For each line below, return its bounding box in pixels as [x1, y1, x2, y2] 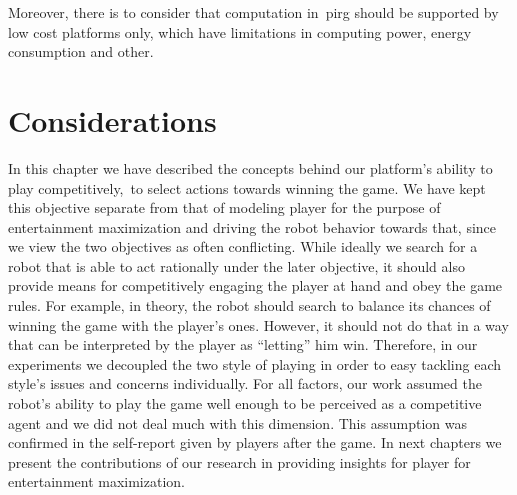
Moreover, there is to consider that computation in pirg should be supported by [8, 2, 499, 22]
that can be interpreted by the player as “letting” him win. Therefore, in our [8, 334, 478, 355]
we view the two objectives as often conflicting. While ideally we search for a [8, 236, 478, 257]
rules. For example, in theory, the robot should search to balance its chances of [8, 295, 491, 316]
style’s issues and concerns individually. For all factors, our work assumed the [8, 373, 482, 394]
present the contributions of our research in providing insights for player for [8, 451, 471, 472]
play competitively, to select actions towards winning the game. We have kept [8, 177, 486, 198]
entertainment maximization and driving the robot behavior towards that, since [8, 216, 497, 237]
